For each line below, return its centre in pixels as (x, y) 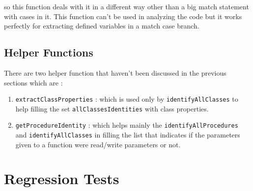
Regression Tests (62, 178)
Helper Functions (49, 52)
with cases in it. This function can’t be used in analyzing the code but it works (123, 16)
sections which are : (33, 82)
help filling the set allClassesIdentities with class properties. (112, 108)
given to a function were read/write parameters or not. (98, 144)
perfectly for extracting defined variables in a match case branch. (102, 26)
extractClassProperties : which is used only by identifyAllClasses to (127, 99)
